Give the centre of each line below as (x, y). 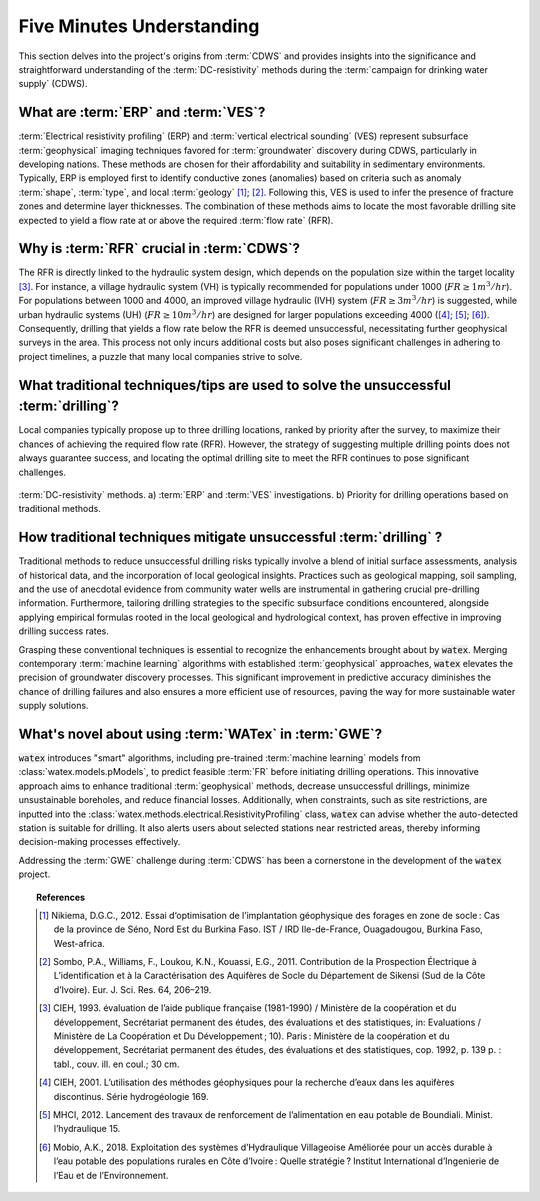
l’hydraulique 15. (87, 1129)
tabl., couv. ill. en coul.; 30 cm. (116, 1064)
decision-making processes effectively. (99, 842)
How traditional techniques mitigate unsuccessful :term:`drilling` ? (230, 537)
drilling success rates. (64, 631)
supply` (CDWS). (53, 84)
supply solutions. (53, 706)
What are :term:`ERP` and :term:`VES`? (142, 112)
